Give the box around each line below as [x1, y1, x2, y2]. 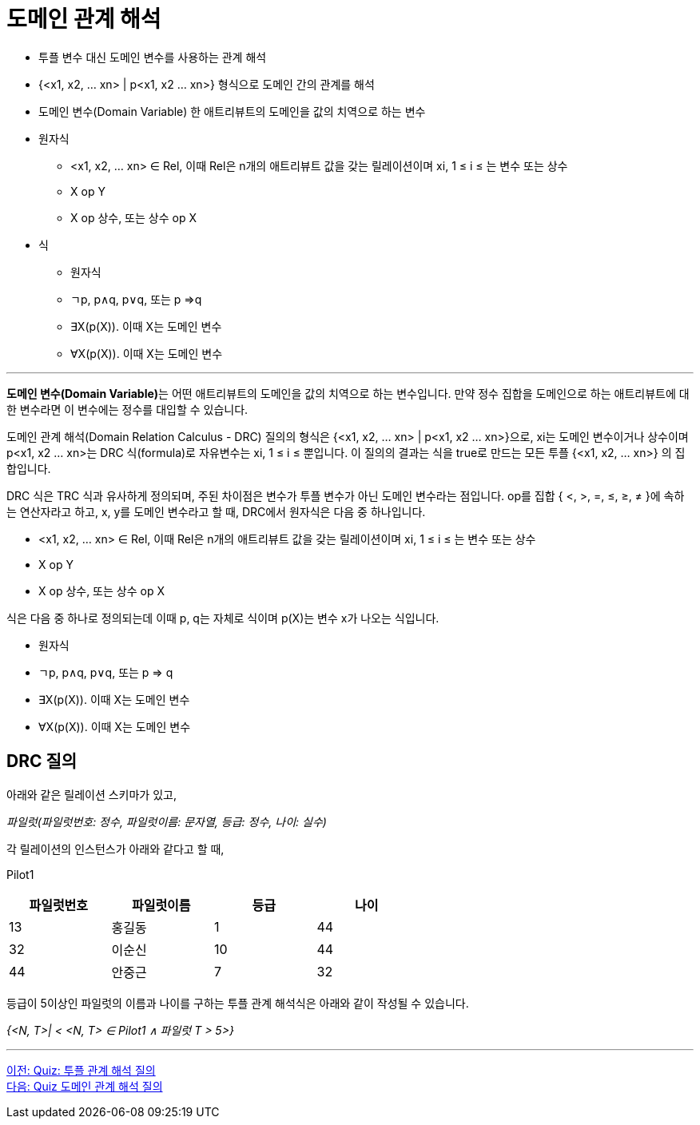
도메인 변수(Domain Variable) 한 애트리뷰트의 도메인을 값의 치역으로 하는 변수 [38, 104, 426, 118]
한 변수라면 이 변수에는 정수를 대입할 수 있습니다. [6, 402, 249, 416]
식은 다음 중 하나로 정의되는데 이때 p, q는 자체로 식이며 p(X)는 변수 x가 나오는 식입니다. [6, 610, 439, 625]
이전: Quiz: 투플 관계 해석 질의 [6, 1063, 156, 1077]
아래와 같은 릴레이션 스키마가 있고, [6, 787, 177, 801]
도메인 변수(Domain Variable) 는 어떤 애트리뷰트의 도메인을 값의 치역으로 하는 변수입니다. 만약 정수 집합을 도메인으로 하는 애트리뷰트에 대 [6, 386, 690, 400]
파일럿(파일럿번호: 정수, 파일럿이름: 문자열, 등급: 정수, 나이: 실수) [6, 814, 327, 829]
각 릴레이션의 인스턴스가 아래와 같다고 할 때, [6, 841, 225, 856]
